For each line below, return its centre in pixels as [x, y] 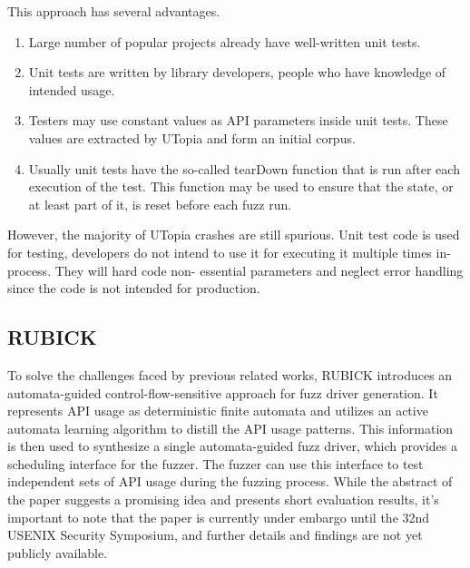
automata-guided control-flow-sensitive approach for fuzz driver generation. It [223, 392]
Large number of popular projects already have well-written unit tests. [225, 41]
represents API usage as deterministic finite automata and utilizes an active [218, 411]
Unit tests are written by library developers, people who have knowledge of [237, 72]
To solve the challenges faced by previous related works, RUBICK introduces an [230, 374]
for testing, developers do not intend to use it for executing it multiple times [220, 252]
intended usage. [72, 89]
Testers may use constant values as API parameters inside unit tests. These [238, 120]
